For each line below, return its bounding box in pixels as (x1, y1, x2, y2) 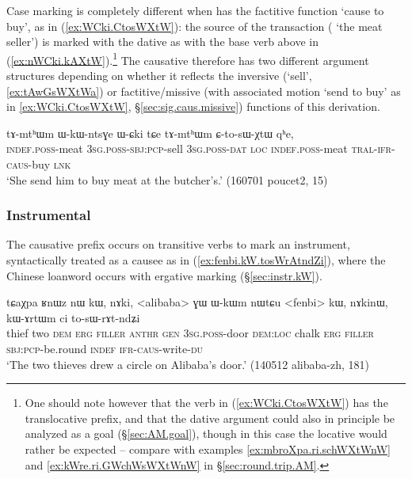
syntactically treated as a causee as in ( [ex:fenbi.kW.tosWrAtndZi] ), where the (6, 252, 386, 268)
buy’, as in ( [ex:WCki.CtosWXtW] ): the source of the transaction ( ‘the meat (6, 17, 383, 34)
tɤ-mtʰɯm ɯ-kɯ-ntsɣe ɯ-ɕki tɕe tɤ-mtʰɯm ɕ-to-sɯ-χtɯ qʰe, (6, 124, 294, 141)
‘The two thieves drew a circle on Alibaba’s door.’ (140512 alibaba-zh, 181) (6, 355, 369, 372)
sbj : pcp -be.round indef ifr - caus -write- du (6, 340, 204, 356)
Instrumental (6, 205, 91, 225)
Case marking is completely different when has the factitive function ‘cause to (6, 2, 384, 18)
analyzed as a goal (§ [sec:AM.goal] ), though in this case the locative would (25, 425, 387, 442)
